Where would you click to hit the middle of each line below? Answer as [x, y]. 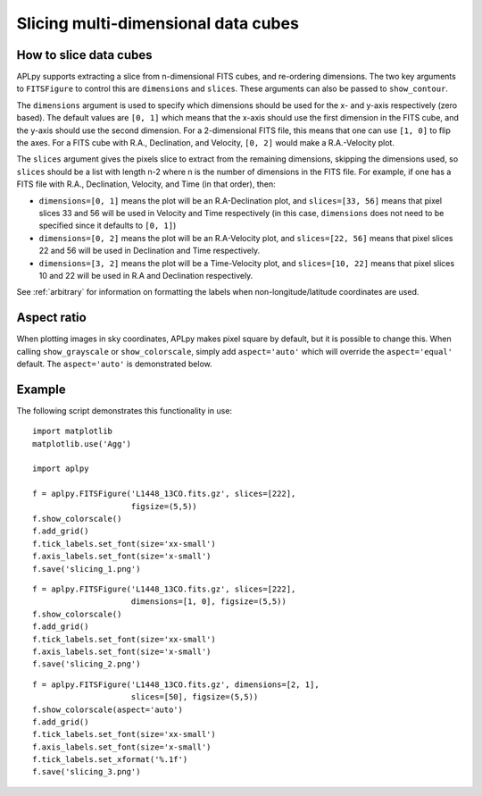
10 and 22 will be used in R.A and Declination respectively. [146, 275]
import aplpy [61, 469]
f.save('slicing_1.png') [87, 569]
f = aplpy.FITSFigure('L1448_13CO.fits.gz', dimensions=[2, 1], [176, 684]
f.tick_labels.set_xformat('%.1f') [110, 760]
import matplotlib [73, 432]
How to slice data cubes [84, 55]
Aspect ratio [51, 318]
